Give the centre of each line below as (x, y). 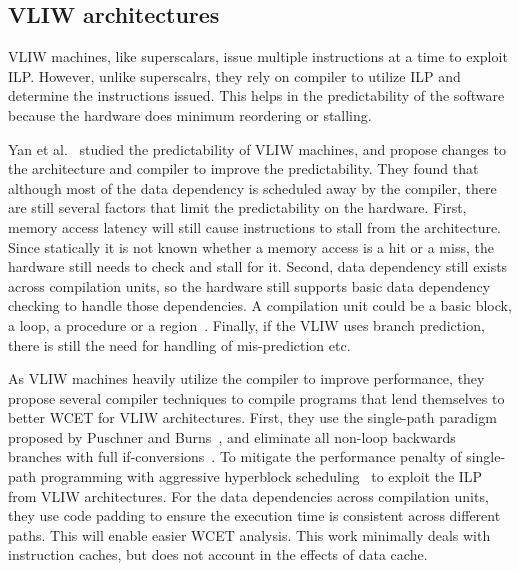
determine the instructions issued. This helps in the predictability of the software (256, 95)
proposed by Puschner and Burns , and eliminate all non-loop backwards (232, 436)
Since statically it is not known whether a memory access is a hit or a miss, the (251, 246)
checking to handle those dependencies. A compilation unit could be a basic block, (260, 305)
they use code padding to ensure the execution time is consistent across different (254, 515)
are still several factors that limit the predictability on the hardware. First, (237, 207)
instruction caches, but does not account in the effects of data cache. (218, 554)
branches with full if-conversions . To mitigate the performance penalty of (235, 456)
